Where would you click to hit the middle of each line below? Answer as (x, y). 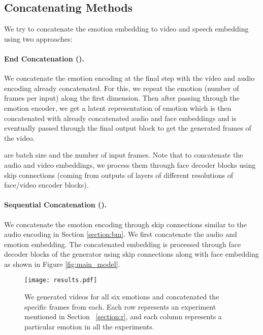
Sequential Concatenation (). (56, 205)
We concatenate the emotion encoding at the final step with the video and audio (129, 78)
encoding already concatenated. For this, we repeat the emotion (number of (122, 88)
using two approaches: (38, 38)
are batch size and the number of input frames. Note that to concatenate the (124, 155)
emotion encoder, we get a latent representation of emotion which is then (118, 108)
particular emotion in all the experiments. (89, 326)
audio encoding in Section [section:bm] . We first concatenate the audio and (121, 234)
